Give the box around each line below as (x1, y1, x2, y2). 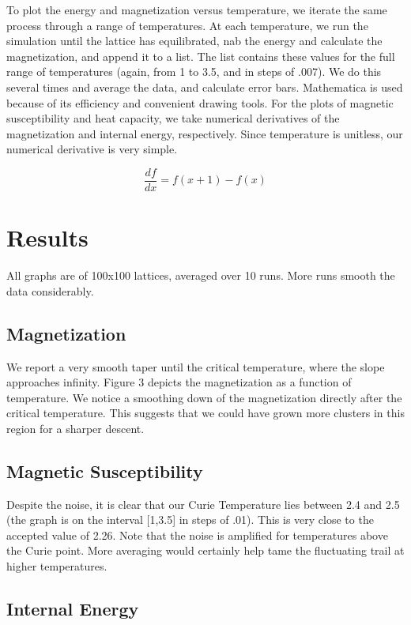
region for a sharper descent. (6, 420, 145, 436)
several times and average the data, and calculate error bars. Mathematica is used (6, 78, 403, 95)
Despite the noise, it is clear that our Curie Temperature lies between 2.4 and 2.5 (6, 495, 400, 512)
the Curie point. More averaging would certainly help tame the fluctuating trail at (6, 542, 405, 559)
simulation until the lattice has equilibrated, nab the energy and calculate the (6, 32, 383, 49)
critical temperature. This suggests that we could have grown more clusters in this (6, 405, 405, 421)
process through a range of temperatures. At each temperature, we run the (6, 17, 368, 33)
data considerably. (6, 282, 94, 299)
